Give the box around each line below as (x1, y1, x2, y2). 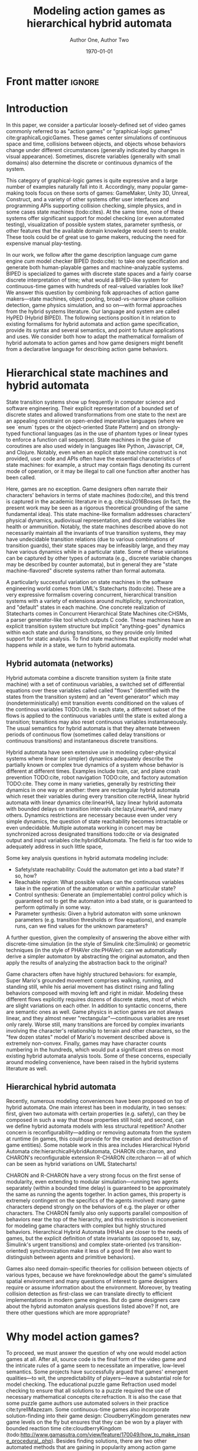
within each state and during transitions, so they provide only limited (6, 628, 173, 636)
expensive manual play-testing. (6, 240, 83, 247)
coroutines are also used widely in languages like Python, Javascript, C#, (6, 442, 184, 449)
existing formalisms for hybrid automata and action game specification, (6, 320, 180, 327)
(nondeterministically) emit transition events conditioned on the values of (6, 699, 184, 707)
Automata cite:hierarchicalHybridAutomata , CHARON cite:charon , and (6, 1148, 176, 1155)
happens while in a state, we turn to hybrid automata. (6, 641, 136, 649)
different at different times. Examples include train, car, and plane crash (6, 768, 180, 775)
